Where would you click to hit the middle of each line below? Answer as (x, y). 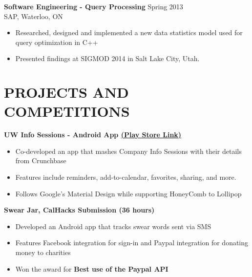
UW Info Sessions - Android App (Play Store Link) (93, 135)
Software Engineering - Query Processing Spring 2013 (94, 6)
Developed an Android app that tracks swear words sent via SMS (113, 226)
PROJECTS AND (66, 92)
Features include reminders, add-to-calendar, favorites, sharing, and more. (126, 177)
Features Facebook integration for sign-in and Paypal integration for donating (132, 243)
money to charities (43, 252)
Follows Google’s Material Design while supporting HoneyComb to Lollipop (128, 193)
